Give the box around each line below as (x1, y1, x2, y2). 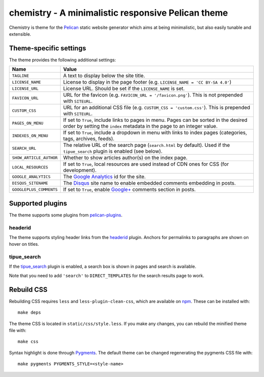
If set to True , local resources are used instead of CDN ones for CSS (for (63, 161, 229, 167)
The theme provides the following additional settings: (9, 57, 116, 63)
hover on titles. (9, 241, 39, 247)
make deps (18, 310, 41, 315)
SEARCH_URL (12, 145, 37, 151)
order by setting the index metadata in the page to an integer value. (63, 123, 218, 130)
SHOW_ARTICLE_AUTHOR (12, 155, 58, 160)
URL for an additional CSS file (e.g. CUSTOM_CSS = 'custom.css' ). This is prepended (63, 104, 250, 111)
